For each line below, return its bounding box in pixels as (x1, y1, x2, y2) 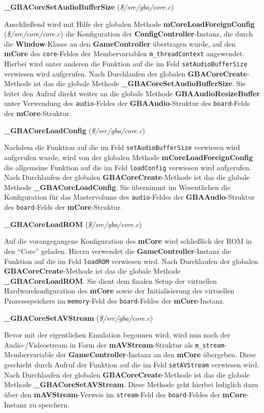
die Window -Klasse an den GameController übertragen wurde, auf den (4, 38, 236, 49)
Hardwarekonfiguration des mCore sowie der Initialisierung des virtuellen (4, 285, 235, 296)
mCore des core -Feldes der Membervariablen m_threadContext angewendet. (4, 48, 245, 59)
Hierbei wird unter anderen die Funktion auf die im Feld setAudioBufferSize (4, 58, 248, 69)
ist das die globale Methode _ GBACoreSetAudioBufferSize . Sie (34, 78, 246, 89)
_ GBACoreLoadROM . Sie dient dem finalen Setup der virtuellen (4, 275, 217, 286)
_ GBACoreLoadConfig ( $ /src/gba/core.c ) (4, 125, 145, 135)
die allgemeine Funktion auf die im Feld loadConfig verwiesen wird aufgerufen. (4, 162, 251, 172)
